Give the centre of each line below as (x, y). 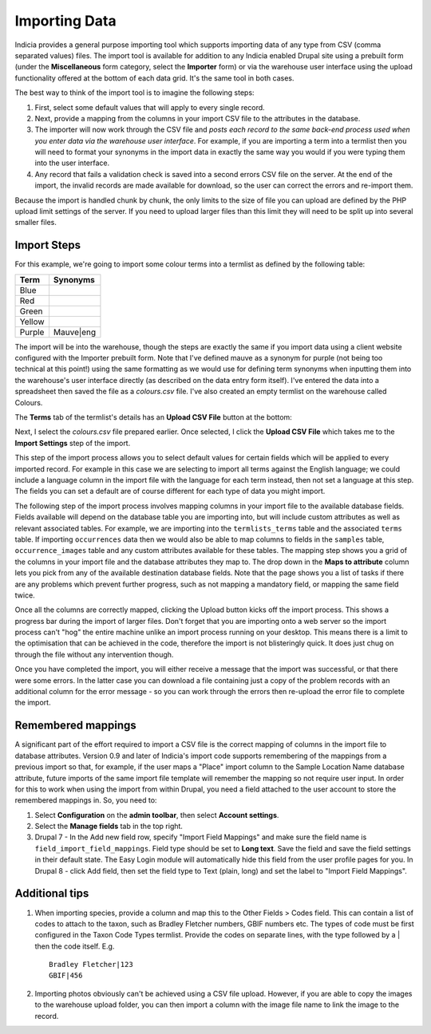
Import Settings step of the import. (73, 443)
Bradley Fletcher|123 (91, 965)
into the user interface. (72, 163)
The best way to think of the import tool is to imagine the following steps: (134, 93)
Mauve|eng (75, 332)
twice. (25, 595)
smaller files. (36, 223)
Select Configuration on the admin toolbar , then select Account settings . (157, 815)
